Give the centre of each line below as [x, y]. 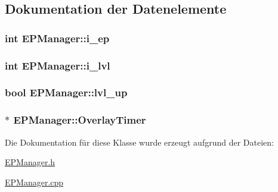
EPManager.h [30, 162]
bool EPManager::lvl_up [66, 92]
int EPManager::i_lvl [58, 65]
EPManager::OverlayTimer [80, 120]
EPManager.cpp [34, 182]
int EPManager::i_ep [57, 38]
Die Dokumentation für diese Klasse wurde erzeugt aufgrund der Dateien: [139, 142]
